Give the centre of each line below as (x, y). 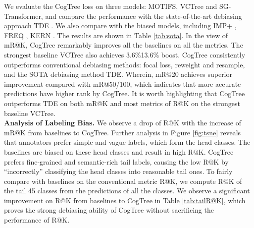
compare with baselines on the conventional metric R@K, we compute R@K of (123, 181)
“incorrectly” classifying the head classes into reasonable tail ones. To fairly (118, 171)
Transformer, (24, 16)
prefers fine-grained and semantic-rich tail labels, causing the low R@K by (116, 161)
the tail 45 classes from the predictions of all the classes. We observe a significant (127, 191)
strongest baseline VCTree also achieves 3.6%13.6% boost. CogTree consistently (125, 54)
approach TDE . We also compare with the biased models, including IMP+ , (120, 26)
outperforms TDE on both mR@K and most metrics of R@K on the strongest (122, 103)
